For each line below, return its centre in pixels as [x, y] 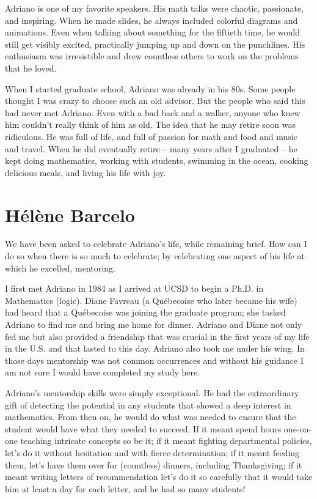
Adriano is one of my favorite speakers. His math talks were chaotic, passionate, [155, 8]
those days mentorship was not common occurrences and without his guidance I [154, 360]
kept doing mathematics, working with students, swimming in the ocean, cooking [157, 161]
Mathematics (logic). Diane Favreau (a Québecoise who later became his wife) [151, 300]
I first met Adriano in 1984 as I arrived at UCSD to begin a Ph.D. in [134, 288]
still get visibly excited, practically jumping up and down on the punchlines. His [155, 44]
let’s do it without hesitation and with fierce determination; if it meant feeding [152, 452]
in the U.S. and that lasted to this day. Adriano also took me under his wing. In [155, 348]
